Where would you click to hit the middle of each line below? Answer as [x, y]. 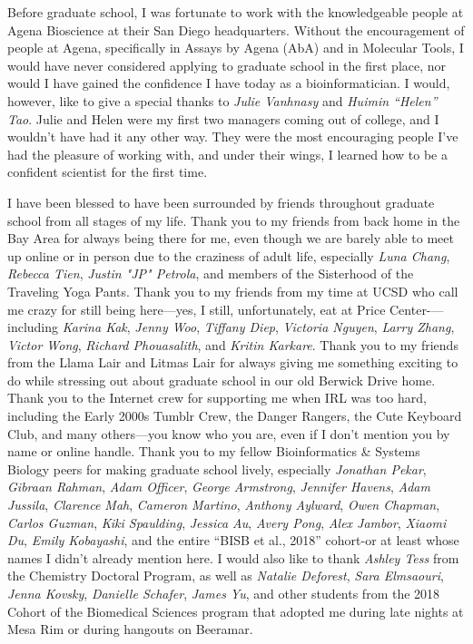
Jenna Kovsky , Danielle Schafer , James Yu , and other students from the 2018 [224, 593]
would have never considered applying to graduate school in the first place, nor [227, 65]
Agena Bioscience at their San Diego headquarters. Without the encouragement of [236, 29]
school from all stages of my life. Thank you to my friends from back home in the [234, 220]
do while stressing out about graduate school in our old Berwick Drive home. [222, 380]
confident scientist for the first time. [108, 172]
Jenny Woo [166, 327]
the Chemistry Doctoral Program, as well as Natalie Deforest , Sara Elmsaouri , [226, 576]
